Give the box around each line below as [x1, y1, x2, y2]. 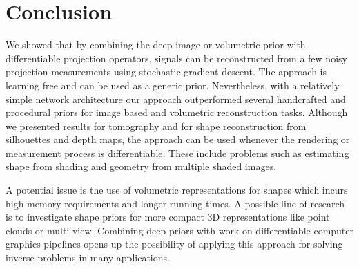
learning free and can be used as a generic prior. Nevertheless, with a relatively [6, 77, 340, 92]
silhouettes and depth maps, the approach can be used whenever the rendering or [6, 132, 350, 147]
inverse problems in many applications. [6, 250, 170, 265]
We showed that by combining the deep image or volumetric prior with [6, 37, 306, 52]
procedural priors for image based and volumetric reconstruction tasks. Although [6, 105, 348, 120]
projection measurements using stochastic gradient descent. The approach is [6, 64, 327, 79]
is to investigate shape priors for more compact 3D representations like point [6, 210, 330, 224]
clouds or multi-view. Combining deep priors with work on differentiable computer [6, 223, 354, 237]
